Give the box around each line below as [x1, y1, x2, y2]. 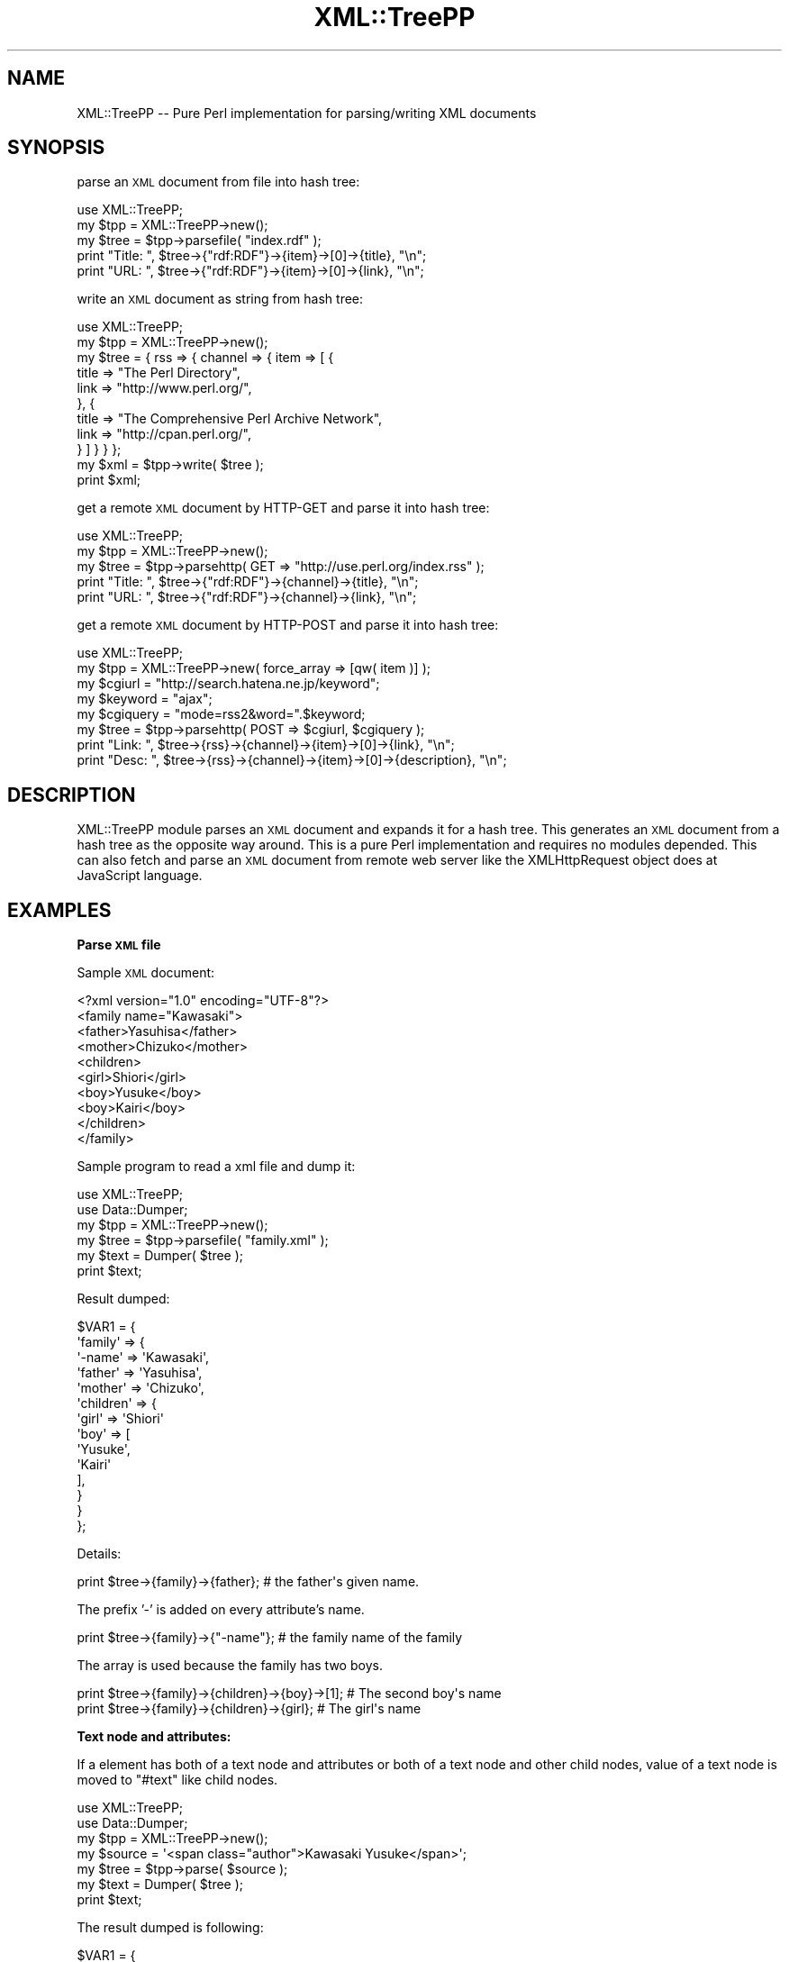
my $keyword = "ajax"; [77, 691, 213, 707]
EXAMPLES [7, 898, 112, 922]
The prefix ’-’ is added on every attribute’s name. [77, 1602, 365, 1618]
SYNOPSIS [7, 136, 105, 159]
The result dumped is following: [77, 1920, 264, 1936]
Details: [77, 1546, 122, 1562]
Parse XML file [77, 937, 161, 953]
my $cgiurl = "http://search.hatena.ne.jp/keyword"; [77, 676, 380, 692]
